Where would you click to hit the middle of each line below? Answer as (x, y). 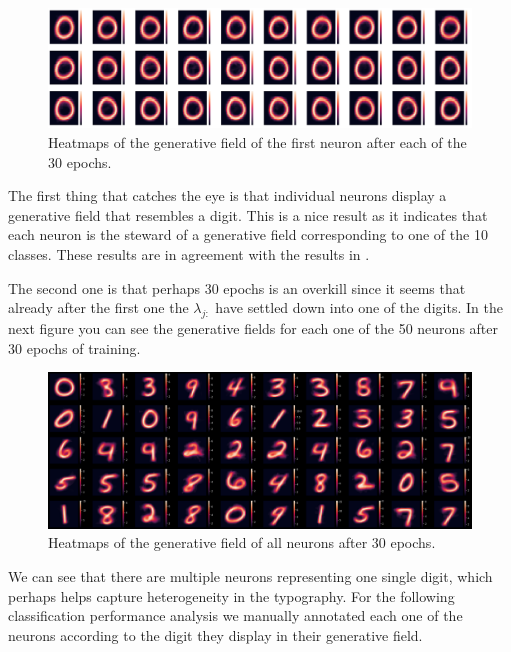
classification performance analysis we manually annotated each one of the (235, 615)
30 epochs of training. (74, 347)
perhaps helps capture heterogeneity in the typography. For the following (231, 595)
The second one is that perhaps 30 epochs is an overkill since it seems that (237, 287)
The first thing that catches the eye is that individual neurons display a (227, 195)
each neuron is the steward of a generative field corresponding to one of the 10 (248, 234)
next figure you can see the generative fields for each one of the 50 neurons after (253, 328)
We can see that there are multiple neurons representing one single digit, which (250, 575)
